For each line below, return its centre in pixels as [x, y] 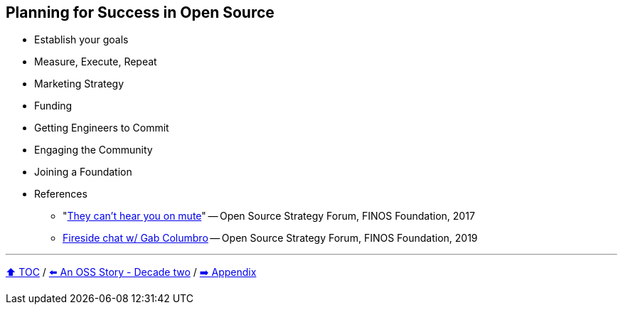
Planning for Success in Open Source [140, 12]
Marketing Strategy [79, 84]
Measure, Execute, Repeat [96, 62]
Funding [53, 106]
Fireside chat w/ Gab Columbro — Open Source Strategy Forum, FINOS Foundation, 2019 [270, 238]
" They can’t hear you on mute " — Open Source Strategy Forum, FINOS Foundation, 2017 [269, 216]
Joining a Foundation [83, 172]
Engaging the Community [94, 150]
